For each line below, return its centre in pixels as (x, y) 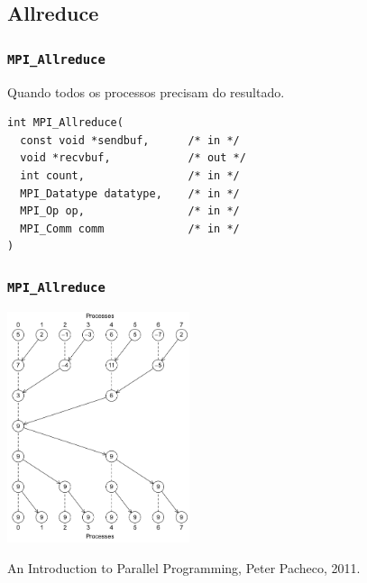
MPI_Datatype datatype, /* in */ (130, 193)
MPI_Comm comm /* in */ (130, 228)
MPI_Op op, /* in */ (130, 211)
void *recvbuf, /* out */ (133, 158)
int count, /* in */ (130, 175)
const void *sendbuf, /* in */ (130, 140)
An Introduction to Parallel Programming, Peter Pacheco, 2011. (184, 567)
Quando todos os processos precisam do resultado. (146, 91)
